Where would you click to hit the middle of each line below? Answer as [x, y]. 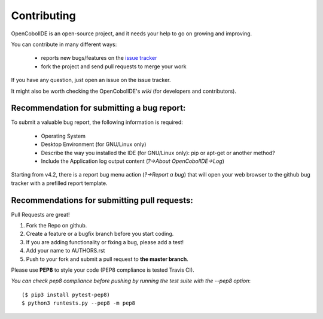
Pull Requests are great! [40, 214]
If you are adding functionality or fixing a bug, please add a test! [105, 242]
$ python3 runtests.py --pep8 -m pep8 [79, 303]
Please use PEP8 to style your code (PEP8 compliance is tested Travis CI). [103, 270]
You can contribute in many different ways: [64, 44]
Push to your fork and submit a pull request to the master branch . [107, 259]
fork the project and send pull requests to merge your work [114, 66]
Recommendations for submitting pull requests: [102, 200]
